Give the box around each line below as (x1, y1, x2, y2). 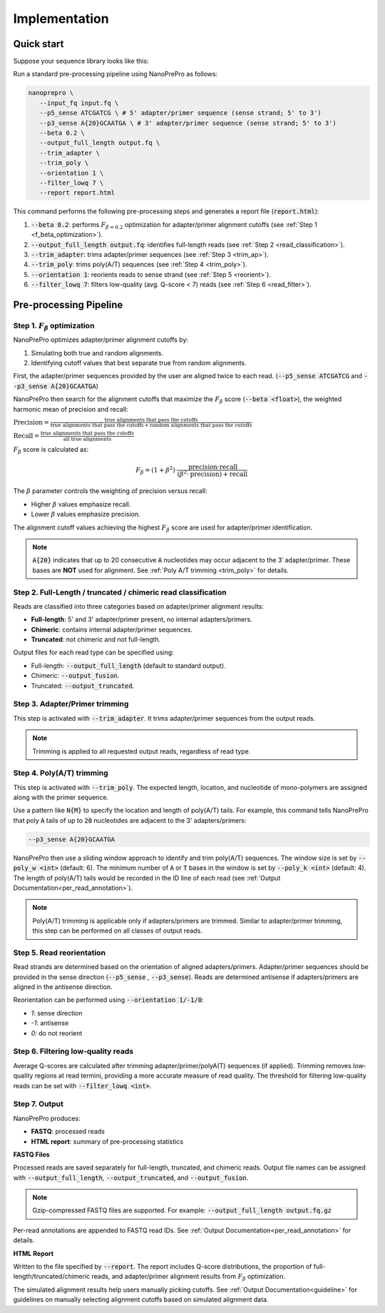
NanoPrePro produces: (13, 1114, 81, 1122)
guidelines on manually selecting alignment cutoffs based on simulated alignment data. (13, 1295, 269, 1304)
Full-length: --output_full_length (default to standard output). (31, 661, 226, 670)
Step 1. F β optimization (13, 320, 95, 332)
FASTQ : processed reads (31, 1127, 105, 1136)
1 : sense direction (31, 1008, 83, 1017)
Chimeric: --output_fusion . (31, 671, 120, 680)
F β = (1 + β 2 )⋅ (135, 465, 178, 476)
